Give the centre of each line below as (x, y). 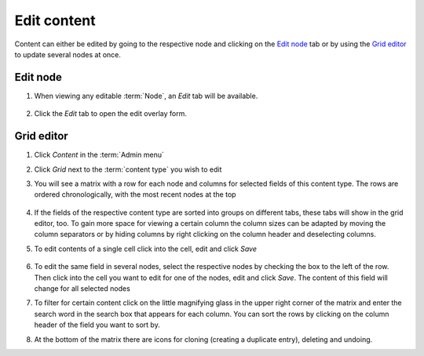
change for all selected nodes (82, 289)
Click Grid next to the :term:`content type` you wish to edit (128, 169)
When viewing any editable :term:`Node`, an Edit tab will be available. (146, 96)
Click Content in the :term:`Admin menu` (99, 155)
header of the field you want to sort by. (97, 325)
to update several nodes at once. (68, 54)
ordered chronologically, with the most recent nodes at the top (135, 194)
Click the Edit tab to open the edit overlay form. (111, 114)
